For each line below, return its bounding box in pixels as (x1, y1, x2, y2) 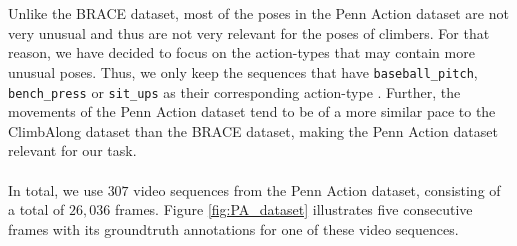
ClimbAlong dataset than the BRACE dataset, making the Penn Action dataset (8, 120, 498, 141)
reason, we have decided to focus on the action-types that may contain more (8, 42, 475, 63)
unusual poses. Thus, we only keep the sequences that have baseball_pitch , (8, 61, 478, 82)
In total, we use (8, 179, 103, 200)
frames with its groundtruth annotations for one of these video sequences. (8, 218, 459, 239)
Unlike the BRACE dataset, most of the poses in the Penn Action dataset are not (8, 3, 509, 24)
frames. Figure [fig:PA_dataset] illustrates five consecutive (114, 199, 473, 220)
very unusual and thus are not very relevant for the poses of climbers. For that (8, 22, 490, 43)
